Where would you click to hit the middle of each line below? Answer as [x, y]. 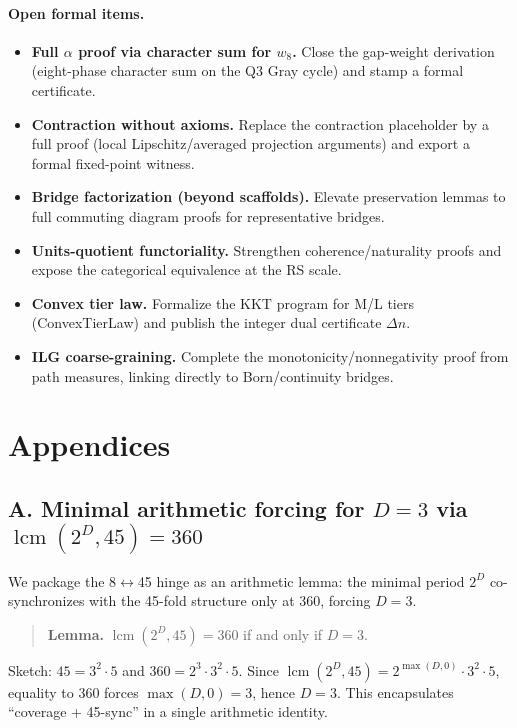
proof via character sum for [175, 50]
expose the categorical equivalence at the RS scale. [186, 269]
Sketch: [30, 669]
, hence [273, 691]
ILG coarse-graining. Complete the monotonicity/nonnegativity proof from [270, 355]
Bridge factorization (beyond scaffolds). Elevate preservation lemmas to [268, 196]
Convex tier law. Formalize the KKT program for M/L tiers [222, 302]
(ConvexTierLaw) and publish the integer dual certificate [206, 322]
